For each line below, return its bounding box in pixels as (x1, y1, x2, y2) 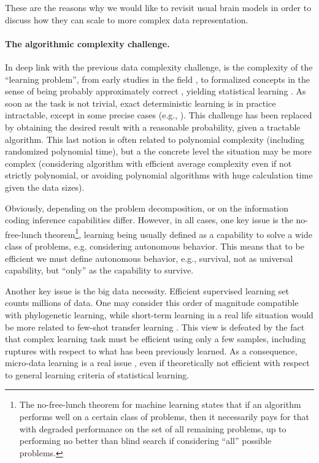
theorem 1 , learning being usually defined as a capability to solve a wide (44, 226, 312, 240)
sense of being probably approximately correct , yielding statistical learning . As (5, 85, 306, 98)
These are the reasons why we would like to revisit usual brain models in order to (5, 1, 312, 13)
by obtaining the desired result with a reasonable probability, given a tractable (5, 120, 301, 133)
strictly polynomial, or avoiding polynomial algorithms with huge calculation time (5, 169, 313, 182)
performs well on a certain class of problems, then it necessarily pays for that (19, 410, 309, 423)
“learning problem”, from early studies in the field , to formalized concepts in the (5, 72, 310, 85)
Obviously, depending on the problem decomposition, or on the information (5, 201, 288, 214)
